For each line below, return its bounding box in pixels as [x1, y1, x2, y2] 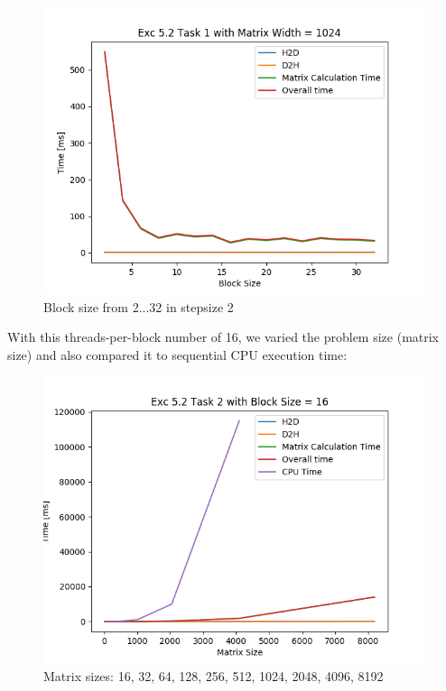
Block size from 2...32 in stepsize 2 [43, 297, 234, 316]
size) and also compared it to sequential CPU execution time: [7, 345, 348, 364]
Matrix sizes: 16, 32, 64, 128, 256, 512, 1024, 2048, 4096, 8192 [43, 666, 384, 685]
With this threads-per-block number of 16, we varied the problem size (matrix [7, 327, 440, 346]
